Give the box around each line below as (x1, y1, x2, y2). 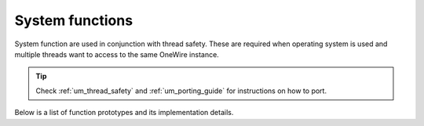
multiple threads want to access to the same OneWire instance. (14, 49, 219, 59)
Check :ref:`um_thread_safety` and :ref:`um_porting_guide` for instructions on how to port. (35, 86, 327, 95)
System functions (14, 12, 133, 29)
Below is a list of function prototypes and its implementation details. (14, 108, 234, 117)
